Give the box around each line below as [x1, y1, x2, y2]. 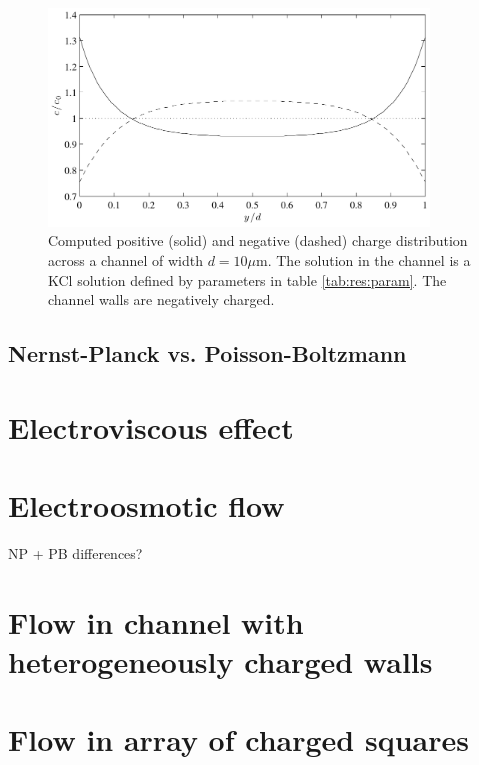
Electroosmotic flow [8, 485, 285, 526]
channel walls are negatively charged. [48, 289, 275, 310]
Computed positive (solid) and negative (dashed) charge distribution [48, 230, 468, 251]
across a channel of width [48, 249, 203, 270]
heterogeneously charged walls [8, 640, 433, 681]
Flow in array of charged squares [8, 719, 469, 760]
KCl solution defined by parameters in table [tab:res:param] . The [48, 269, 447, 290]
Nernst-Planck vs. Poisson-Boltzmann [8, 338, 407, 369]
